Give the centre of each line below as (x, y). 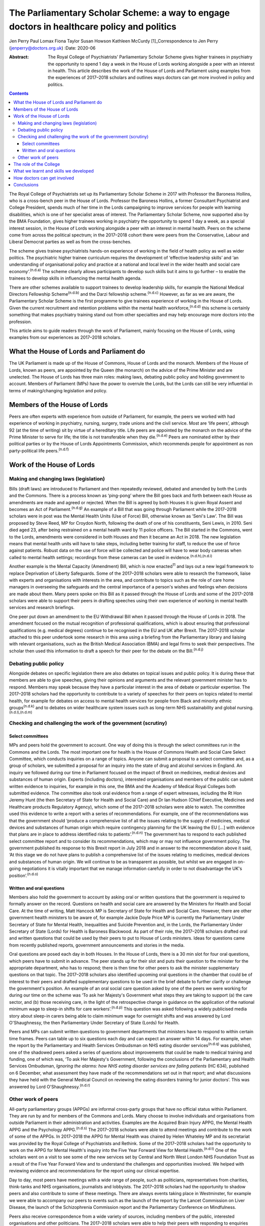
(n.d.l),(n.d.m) (21, 713)
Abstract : (19, 57)
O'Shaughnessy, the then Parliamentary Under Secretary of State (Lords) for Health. (94, 1023)
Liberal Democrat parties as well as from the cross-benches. (70, 242)
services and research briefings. (42, 608)
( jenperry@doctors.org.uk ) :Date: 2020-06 (52, 48)
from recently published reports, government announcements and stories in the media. (97, 945)
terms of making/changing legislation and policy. (58, 390)
